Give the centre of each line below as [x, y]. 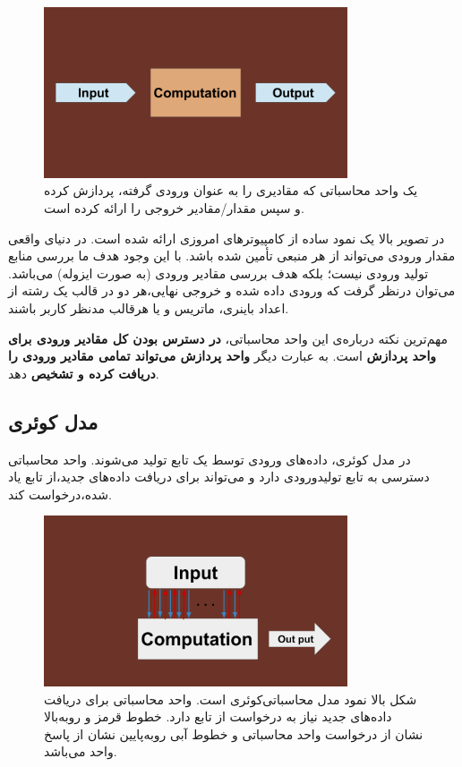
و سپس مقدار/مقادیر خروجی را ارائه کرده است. [174, 207]
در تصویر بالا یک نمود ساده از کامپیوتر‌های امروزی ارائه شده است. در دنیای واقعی [227, 238]
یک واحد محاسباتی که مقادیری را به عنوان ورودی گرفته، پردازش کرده [231, 190]
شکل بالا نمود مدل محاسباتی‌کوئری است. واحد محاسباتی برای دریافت [231, 699]
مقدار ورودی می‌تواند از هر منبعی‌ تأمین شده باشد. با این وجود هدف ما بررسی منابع [232, 256]
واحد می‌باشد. [81, 751]
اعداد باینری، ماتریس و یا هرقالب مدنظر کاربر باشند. [149, 307]
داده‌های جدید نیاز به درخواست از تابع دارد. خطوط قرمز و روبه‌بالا [218, 716]
